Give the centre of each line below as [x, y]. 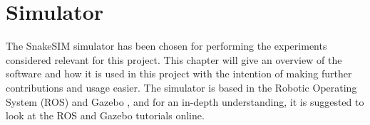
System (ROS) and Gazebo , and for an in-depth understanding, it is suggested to [185, 101]
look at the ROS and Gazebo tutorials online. [105, 115]
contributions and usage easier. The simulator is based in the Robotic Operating [181, 87]
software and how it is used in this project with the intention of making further [179, 74]
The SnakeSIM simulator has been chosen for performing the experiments [166, 46]
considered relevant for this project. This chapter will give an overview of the [174, 59]
